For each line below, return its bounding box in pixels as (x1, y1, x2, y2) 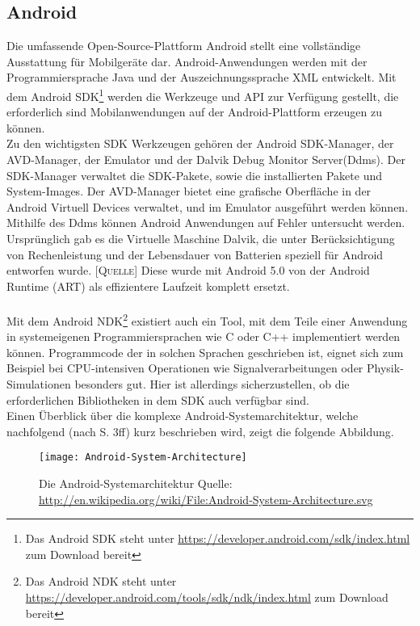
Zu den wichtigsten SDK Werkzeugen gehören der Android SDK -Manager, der (6, 135, 394, 152)
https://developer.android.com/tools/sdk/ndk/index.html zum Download (25, 588, 388, 605)
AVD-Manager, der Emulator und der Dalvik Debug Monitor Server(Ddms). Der (6, 151, 405, 168)
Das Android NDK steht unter (25, 573, 177, 590)
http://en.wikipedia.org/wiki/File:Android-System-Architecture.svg (39, 490, 373, 507)
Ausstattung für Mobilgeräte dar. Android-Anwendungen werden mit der (6, 53, 367, 69)
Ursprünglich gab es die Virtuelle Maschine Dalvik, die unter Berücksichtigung (6, 229, 395, 246)
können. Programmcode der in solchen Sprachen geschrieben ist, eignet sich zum (6, 343, 404, 360)
